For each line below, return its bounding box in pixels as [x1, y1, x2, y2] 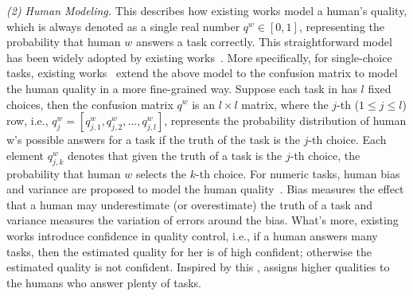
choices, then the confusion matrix [6, 95, 173, 112]
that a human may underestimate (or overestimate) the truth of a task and [6, 196, 373, 212]
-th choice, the [290, 146, 360, 163]
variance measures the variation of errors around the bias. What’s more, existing [6, 212, 399, 228]
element [6, 146, 45, 163]
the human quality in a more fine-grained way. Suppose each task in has [6, 80, 357, 96]
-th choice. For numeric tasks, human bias [196, 165, 400, 181]
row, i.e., [6, 112, 49, 129]
